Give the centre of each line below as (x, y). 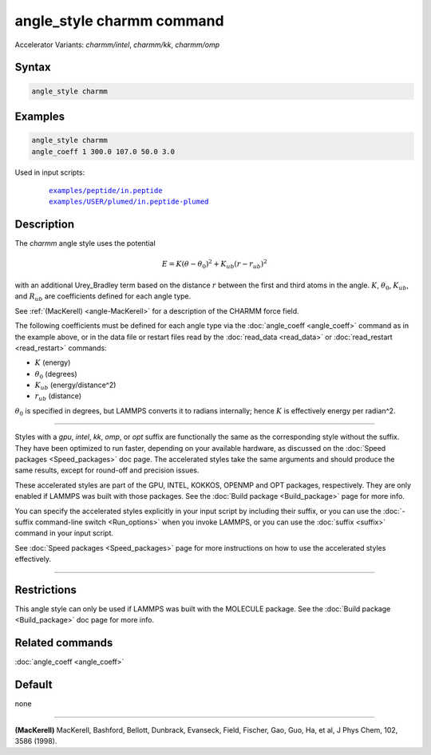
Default (34, 685)
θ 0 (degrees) (56, 375)
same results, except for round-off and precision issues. (107, 470)
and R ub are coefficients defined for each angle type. (103, 297)
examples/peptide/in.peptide (106, 190)
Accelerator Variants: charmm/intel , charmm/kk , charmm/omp (117, 45)
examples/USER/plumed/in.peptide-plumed (129, 202)
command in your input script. (64, 533)
